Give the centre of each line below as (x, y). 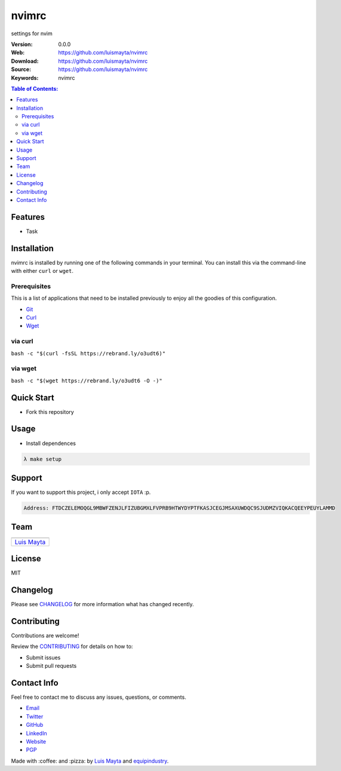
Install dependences (51, 443)
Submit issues (43, 658)
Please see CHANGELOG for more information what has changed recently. (102, 604)
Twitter (35, 716)
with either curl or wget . (42, 271)
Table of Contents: (35, 88)
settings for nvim (32, 33)
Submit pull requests (51, 666)
